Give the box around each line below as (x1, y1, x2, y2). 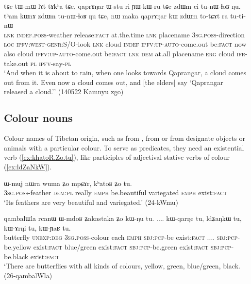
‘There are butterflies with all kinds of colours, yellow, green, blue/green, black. (4, 261, 240, 271)
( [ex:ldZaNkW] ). (4, 161, 52, 171)
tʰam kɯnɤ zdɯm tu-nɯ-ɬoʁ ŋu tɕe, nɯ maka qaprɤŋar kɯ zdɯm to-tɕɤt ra (4, 10, 228, 20)
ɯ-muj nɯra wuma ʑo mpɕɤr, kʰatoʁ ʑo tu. (4, 178, 132, 188)
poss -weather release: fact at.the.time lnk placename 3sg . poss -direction (34, 29, 245, 39)
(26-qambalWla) (4, 270, 52, 280)
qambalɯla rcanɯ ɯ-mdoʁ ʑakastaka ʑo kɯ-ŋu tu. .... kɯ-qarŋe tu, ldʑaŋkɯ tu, (4, 213, 242, 223)
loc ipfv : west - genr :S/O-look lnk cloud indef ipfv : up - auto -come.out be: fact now (4, 39, 247, 49)
